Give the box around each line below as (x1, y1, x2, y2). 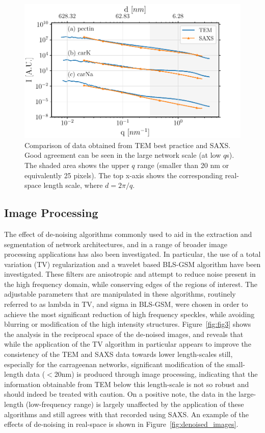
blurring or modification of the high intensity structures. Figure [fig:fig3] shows (4, 319, 251, 329)
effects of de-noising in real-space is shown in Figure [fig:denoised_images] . (4, 419, 238, 429)
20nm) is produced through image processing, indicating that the (54, 369, 258, 379)
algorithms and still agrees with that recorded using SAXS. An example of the (4, 408, 249, 419)
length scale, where (43, 180, 103, 190)
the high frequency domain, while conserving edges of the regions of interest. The (4, 278, 258, 289)
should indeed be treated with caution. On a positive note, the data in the (4, 389, 236, 399)
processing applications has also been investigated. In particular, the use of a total (4, 249, 261, 259)
